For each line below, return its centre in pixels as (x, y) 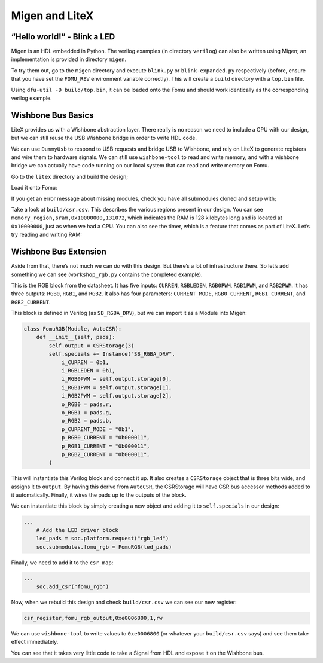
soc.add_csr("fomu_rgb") (73, 586)
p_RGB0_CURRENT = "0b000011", (106, 438)
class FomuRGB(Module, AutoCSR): (73, 329)
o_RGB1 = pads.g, (87, 412)
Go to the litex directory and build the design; (70, 176)
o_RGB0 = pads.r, (87, 404)
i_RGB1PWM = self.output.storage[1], (117, 387)
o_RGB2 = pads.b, (87, 421)
